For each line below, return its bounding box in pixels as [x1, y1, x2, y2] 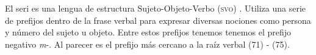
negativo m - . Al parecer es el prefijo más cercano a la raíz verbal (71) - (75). [5, 37, 290, 50]
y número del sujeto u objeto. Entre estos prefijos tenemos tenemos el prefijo [5, 26, 291, 38]
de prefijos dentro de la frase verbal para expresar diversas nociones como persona [5, 13, 311, 26]
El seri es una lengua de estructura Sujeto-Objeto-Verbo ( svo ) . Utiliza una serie [5, 2, 306, 14]
